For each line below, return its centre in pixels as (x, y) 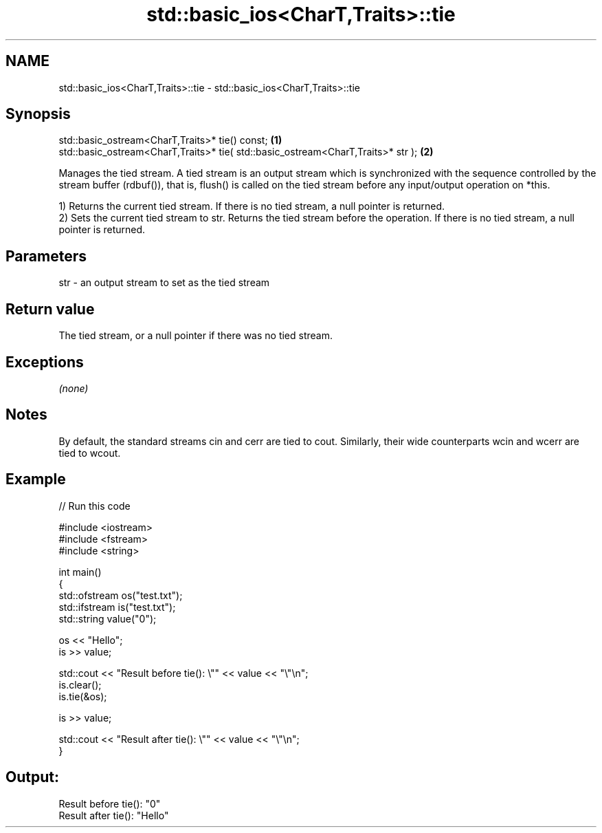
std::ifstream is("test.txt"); (117, 607)
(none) (74, 388)
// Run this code (94, 506)
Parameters (46, 256)
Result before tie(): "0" (110, 803)
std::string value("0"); (108, 618)
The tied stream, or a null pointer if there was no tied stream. (196, 336)
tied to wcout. (90, 453)
